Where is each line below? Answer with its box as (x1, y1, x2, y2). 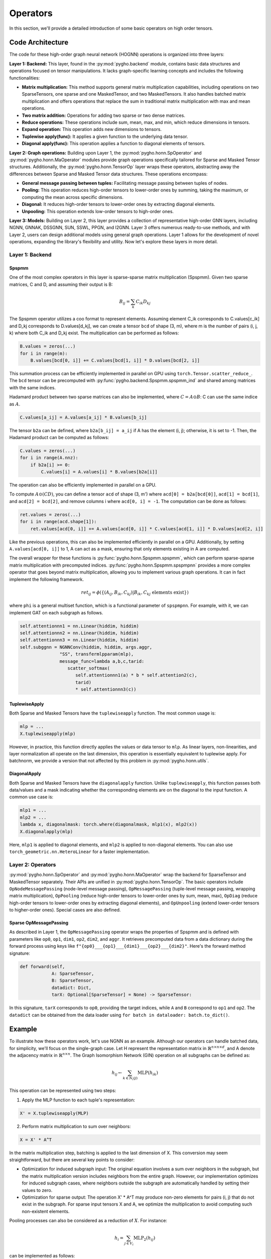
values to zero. (22, 1187, 53, 1193)
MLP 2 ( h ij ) (133, 1235, 156, 1242)
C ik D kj (135, 299, 151, 306)
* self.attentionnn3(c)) (75, 686, 137, 692)
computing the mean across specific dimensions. (22, 194, 124, 200)
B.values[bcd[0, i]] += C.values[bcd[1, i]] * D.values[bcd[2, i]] (30, 358, 200, 364)
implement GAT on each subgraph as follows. (9, 609, 103, 615)
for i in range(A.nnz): (20, 455, 79, 461)
